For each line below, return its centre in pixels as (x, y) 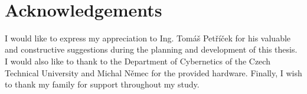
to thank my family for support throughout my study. (102, 84)
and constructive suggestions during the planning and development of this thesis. (151, 49)
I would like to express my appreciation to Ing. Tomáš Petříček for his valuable (148, 38)
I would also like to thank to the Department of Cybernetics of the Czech (138, 61)
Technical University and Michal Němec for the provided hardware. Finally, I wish (153, 72)
